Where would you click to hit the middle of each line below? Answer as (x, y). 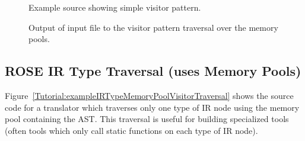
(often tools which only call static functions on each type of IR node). (131, 130)
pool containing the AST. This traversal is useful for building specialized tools (147, 119)
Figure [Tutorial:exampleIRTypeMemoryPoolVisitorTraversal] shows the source (149, 95)
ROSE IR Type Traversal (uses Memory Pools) (153, 71)
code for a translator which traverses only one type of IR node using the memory (152, 107)
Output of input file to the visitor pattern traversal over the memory (153, 27)
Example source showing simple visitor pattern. (115, 7)
